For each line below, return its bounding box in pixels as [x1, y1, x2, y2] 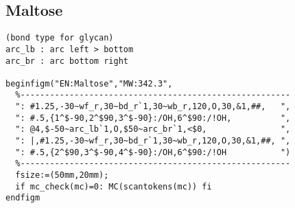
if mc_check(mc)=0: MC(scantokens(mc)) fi [15, 181, 212, 192]
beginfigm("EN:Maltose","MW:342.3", [5, 78, 173, 89]
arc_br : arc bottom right [5, 56, 128, 66]
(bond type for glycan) [5, 33, 114, 43]
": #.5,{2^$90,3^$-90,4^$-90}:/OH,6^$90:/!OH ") [15, 147, 291, 157]
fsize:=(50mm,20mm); [15, 170, 109, 181]
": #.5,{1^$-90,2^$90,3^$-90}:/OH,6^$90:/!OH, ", [15, 113, 291, 123]
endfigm [5, 193, 40, 203]
